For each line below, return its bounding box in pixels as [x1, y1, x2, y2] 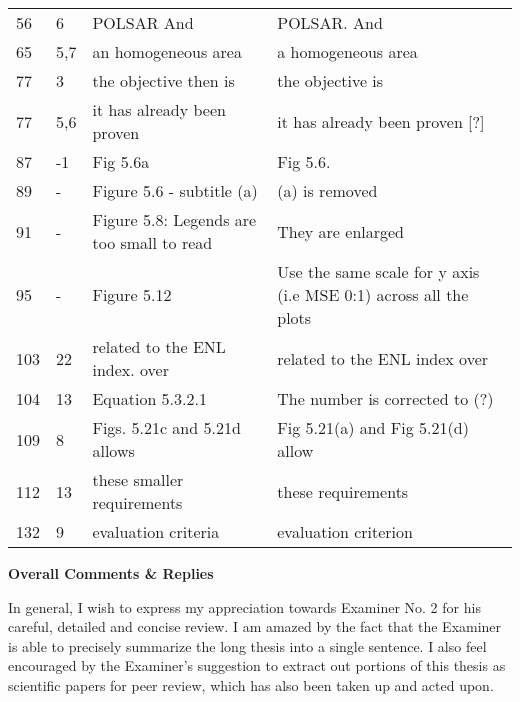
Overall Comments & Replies [8, 563, 214, 583]
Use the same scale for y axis [277, 260, 480, 283]
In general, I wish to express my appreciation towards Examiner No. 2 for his [8, 596, 481, 617]
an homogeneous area [92, 40, 242, 63]
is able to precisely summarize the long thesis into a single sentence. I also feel [8, 635, 487, 656]
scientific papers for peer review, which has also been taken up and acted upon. [8, 674, 494, 695]
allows [92, 439, 135, 462]
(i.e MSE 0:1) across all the [277, 283, 469, 306]
